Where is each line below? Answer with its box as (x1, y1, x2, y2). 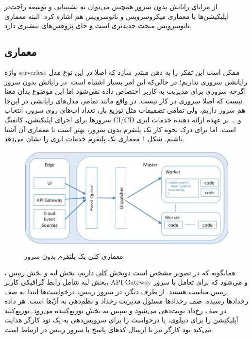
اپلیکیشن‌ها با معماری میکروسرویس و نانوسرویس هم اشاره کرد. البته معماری (4, 11, 229, 21)
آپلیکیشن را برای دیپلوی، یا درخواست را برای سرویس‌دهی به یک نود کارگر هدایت (4, 315, 238, 325)
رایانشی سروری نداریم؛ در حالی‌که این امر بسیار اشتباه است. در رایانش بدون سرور (4, 76, 247, 86)
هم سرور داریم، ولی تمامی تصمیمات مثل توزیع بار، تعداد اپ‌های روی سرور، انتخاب (4, 105, 246, 115)
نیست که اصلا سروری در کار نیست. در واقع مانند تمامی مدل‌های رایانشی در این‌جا (4, 95, 243, 105)
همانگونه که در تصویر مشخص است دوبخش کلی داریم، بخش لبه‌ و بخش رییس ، (4, 267, 235, 277)
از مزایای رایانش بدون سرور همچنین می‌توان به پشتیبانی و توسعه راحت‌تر (4, 1, 218, 11)
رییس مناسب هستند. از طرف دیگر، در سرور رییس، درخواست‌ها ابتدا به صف (4, 286, 227, 296)
